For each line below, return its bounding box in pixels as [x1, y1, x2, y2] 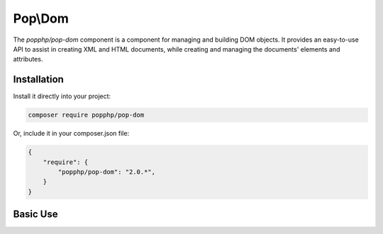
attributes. [13, 55, 43, 64]
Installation [13, 74, 64, 86]
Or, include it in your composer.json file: [13, 129, 130, 138]
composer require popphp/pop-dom [28, 111, 145, 119]
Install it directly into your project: [13, 92, 111, 100]
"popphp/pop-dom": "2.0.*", [57, 168, 156, 176]
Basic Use [13, 209, 58, 221]
